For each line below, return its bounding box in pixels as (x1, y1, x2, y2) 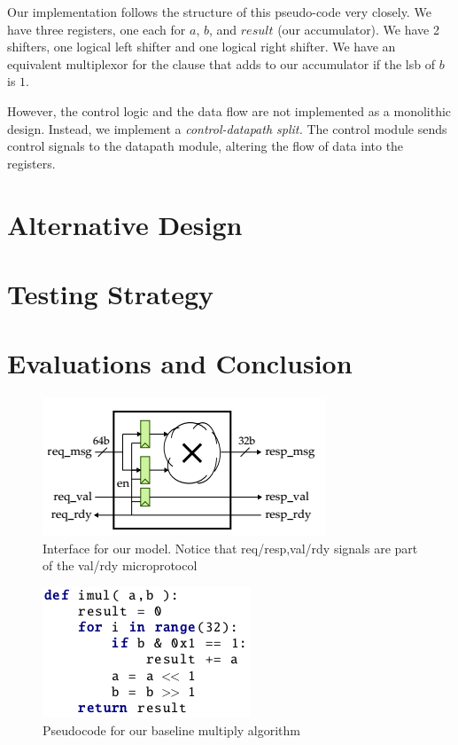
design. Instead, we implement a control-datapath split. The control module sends (7, 119, 447, 137)
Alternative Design (7, 206, 243, 242)
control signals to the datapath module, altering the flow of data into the (7, 137, 404, 155)
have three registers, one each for (7, 20, 186, 38)
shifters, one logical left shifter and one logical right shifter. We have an (7, 37, 396, 56)
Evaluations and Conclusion (7, 345, 353, 381)
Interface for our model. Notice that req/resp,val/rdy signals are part (43, 538, 418, 557)
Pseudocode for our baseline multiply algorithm (43, 720, 301, 739)
